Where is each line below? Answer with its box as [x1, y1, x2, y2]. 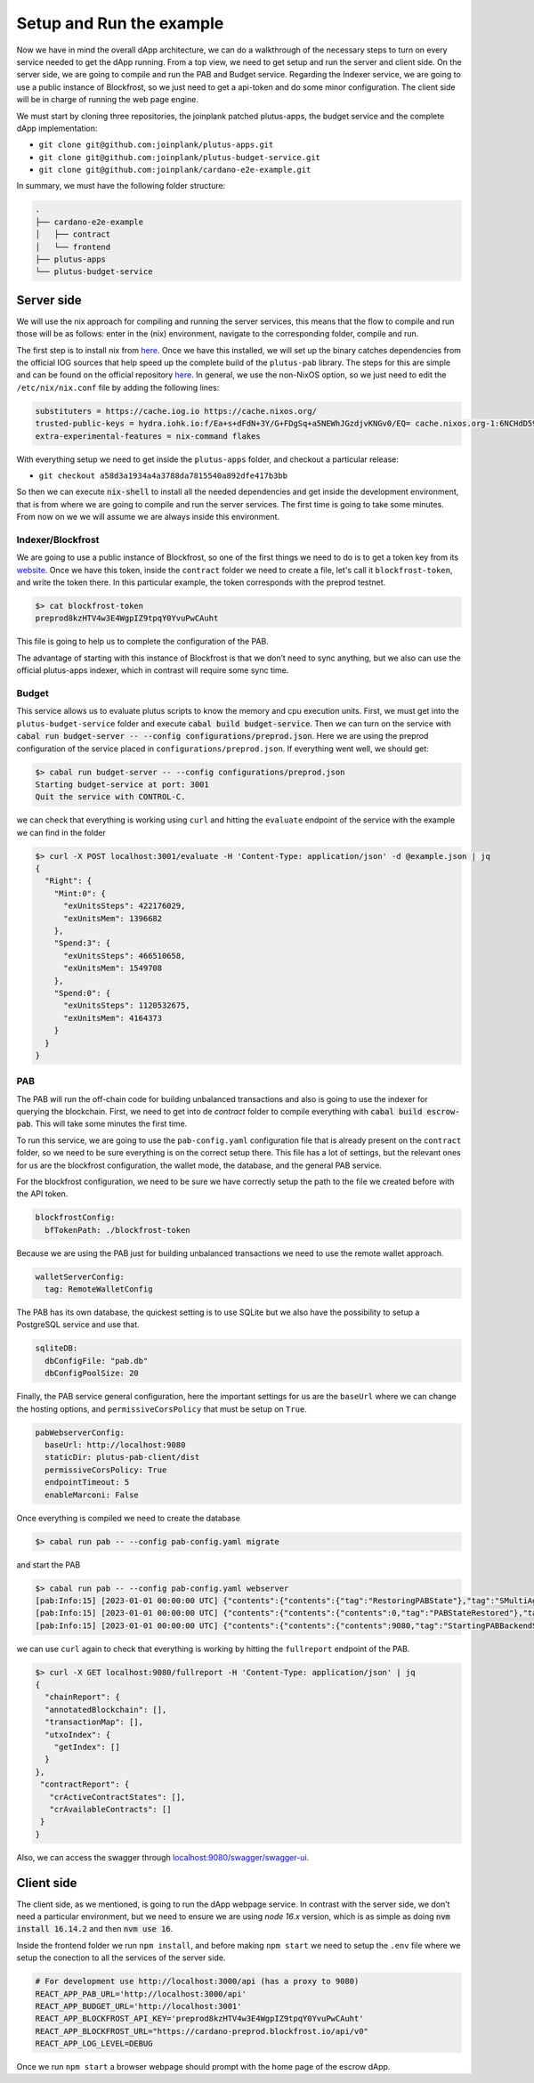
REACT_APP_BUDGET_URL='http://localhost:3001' [35, 2001, 242, 2011]
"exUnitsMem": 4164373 [63, 1013, 163, 1023]
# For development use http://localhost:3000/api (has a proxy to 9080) [35, 1976, 360, 1987]
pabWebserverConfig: [35, 1427, 125, 1438]
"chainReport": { [44, 1692, 120, 1702]
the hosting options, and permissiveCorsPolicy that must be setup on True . [16, 1403, 307, 1414]
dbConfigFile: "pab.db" [44, 1356, 149, 1366]
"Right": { [44, 876, 93, 886]
